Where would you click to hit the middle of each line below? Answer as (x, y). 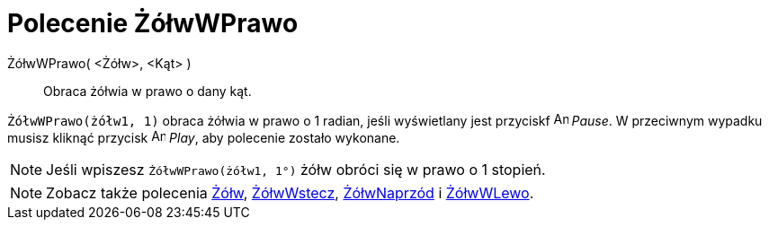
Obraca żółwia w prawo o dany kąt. (148, 91)
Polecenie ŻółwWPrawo (153, 23)
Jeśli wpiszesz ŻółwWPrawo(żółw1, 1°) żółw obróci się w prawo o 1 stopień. (296, 169)
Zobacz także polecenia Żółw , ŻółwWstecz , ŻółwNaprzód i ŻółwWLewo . (290, 192)
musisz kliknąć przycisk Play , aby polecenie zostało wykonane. (204, 137)
